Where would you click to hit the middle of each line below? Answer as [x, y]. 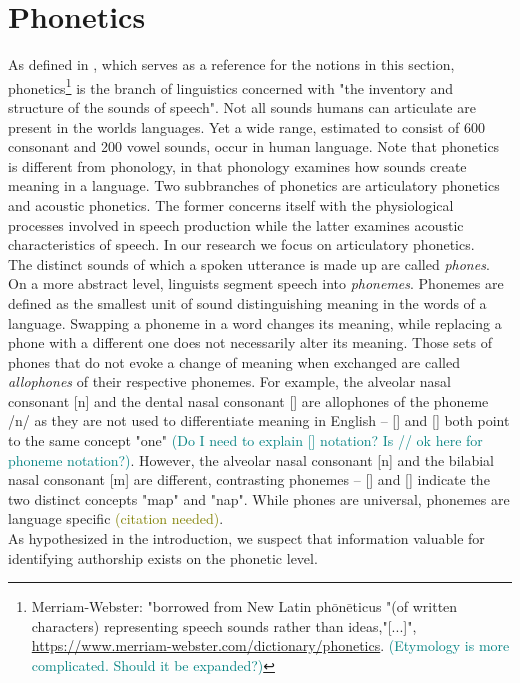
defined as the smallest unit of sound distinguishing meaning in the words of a [247, 302]
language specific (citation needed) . [116, 518]
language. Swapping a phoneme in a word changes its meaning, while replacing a [255, 322]
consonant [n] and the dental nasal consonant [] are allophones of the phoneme [248, 400]
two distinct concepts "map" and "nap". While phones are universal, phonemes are [259, 498]
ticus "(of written [405, 606]
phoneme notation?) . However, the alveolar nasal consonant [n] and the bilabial [251, 459]
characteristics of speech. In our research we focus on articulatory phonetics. [241, 244]
